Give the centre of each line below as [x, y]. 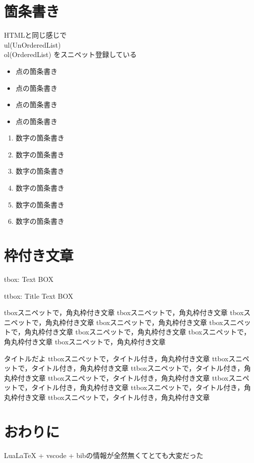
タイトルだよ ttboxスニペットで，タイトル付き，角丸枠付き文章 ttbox [116, 358]
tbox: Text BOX [29, 279]
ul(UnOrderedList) [32, 44]
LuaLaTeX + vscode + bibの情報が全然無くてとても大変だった [104, 455]
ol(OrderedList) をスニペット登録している [70, 54]
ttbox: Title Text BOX [39, 296]
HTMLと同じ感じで [35, 35]
